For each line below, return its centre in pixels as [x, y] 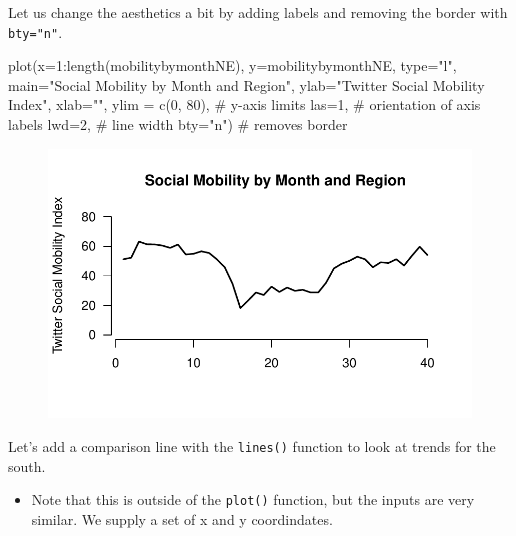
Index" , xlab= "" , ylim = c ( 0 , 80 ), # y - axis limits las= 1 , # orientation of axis [244, 104]
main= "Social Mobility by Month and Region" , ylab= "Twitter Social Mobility [246, 84]
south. [27, 465]
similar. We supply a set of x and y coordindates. [182, 518]
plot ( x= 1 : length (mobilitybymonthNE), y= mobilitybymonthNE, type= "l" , [232, 65]
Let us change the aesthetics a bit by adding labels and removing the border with [258, 12]
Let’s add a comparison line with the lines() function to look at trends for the [252, 446]
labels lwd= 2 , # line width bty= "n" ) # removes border [178, 124]
